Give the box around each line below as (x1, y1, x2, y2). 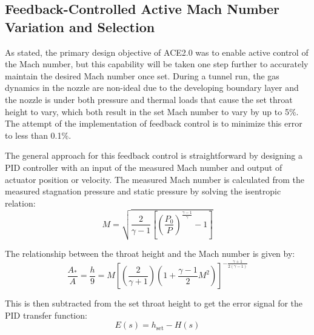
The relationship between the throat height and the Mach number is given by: (5, 247, 295, 260)
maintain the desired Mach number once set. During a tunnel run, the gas (5, 69, 279, 82)
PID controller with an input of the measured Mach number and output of (5, 161, 282, 173)
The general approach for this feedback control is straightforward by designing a (5, 149, 302, 162)
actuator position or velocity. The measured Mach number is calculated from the (5, 173, 304, 185)
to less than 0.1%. (5, 128, 72, 141)
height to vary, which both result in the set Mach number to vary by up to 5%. (5, 105, 299, 118)
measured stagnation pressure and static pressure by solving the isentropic (5, 185, 281, 197)
